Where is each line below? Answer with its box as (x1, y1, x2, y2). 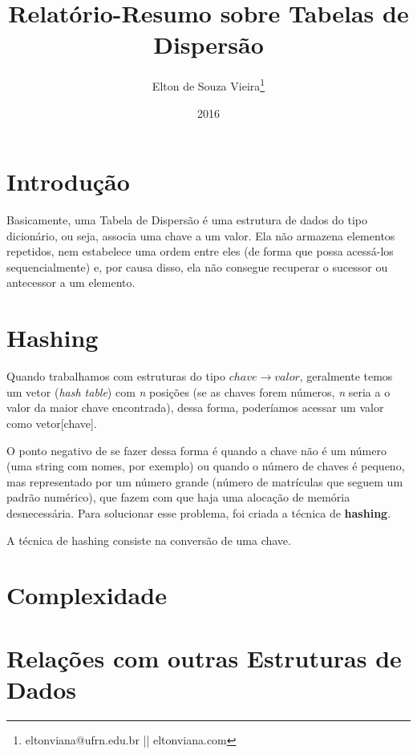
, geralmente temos (299, 368, 393, 385)
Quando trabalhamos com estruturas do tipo (6, 368, 225, 385)
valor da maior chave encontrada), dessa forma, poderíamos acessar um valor (6, 399, 384, 416)
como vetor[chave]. (6, 414, 97, 431)
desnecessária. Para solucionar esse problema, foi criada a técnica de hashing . (6, 504, 391, 521)
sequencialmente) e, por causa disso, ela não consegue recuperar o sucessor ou (6, 258, 388, 275)
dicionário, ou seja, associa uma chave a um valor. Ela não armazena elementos (6, 227, 395, 244)
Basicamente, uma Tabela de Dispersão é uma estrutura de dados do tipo (6, 212, 368, 228)
